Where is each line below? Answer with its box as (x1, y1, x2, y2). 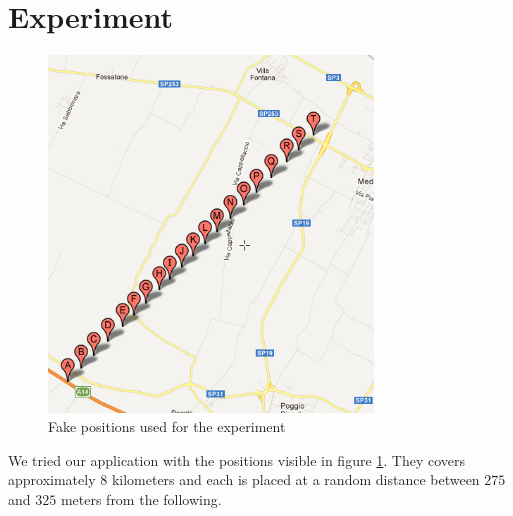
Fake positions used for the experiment (48, 416, 286, 437)
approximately (8, 469, 96, 490)
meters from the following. (60, 488, 222, 509)
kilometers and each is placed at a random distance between (111, 469, 480, 490)
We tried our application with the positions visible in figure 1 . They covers (8, 449, 466, 470)
